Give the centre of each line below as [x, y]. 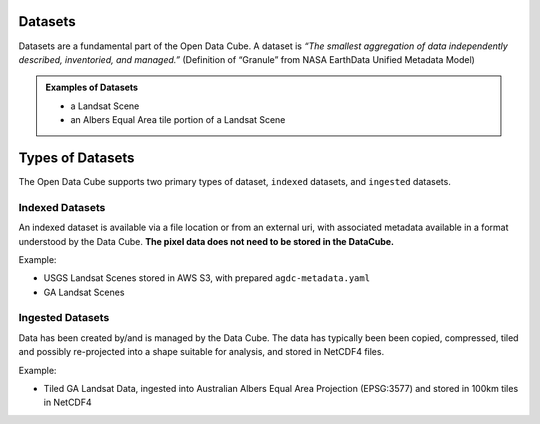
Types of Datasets [76, 157]
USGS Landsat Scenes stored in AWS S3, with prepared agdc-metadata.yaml [206, 278]
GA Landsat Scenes [84, 292]
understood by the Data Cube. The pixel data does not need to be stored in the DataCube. [206, 241]
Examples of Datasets [92, 87]
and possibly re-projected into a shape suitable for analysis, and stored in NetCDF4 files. [201, 352]
